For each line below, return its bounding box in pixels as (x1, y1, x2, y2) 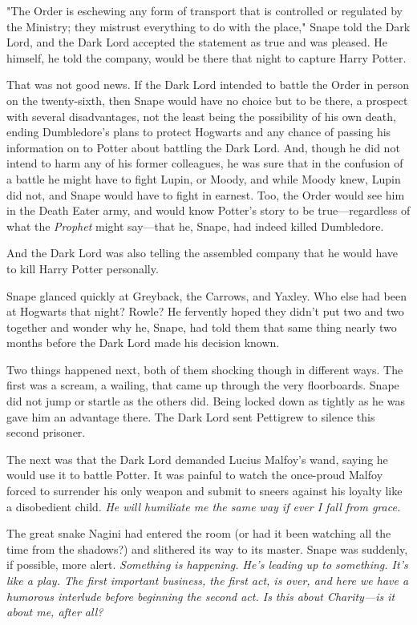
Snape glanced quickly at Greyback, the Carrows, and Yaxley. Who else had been (6, 287, 407, 304)
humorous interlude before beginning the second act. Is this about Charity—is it (6, 587, 395, 604)
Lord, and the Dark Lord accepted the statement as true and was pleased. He (6, 34, 388, 50)
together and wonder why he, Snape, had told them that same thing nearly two (6, 318, 397, 335)
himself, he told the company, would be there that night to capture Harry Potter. (6, 49, 407, 66)
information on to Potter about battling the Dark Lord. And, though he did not (6, 139, 400, 155)
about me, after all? (6, 603, 103, 620)
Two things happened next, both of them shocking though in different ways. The (6, 361, 403, 377)
